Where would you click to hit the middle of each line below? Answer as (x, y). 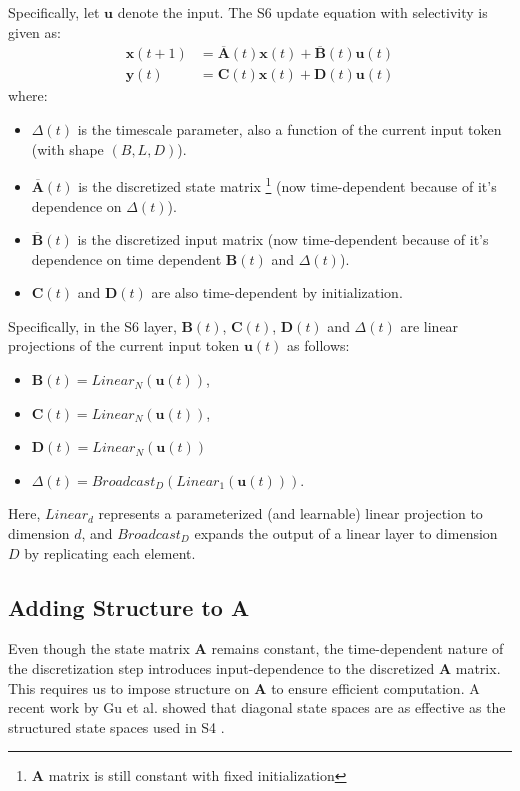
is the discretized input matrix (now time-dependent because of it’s (283, 239)
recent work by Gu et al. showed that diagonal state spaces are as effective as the (257, 707)
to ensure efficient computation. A (375, 687)
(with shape (67, 148)
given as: (34, 31)
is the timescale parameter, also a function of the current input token (289, 129)
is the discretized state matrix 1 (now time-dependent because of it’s (287, 184)
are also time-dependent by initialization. (277, 292)
